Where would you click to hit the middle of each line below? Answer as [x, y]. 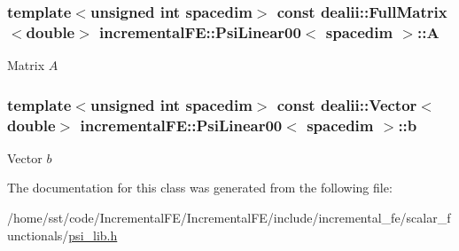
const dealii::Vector [347, 104]
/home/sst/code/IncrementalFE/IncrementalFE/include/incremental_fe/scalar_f [229, 218]
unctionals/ [38, 235]
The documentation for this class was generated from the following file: [200, 188]
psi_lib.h [93, 235]
